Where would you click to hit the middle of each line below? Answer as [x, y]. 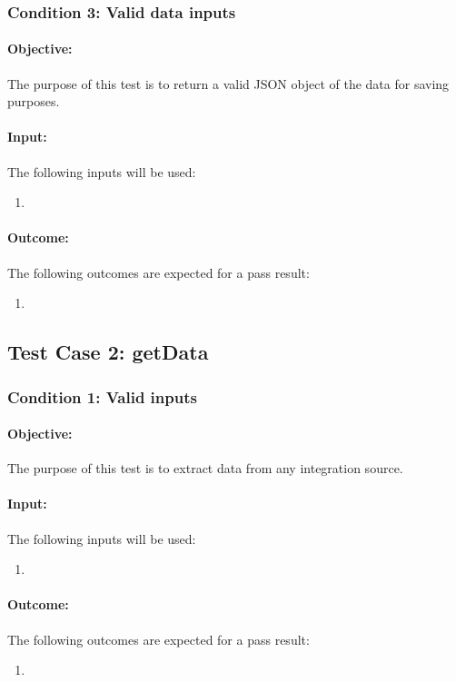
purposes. [34, 101]
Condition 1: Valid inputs [102, 396]
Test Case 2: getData [108, 352]
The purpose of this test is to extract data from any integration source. [205, 468]
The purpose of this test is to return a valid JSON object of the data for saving [228, 83]
